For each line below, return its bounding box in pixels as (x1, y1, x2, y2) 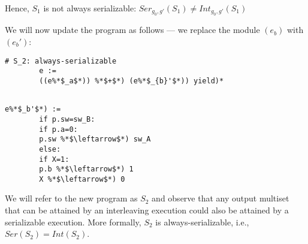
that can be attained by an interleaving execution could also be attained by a (5, 204, 289, 216)
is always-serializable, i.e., (155, 215, 249, 228)
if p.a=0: (39, 125, 78, 134)
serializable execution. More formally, (5, 215, 141, 228)
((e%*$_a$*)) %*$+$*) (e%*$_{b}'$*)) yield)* (39, 76, 224, 85)
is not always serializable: (43, 2, 137, 14)
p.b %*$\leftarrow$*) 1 (39, 165, 134, 174)
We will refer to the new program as (5, 192, 138, 204)
